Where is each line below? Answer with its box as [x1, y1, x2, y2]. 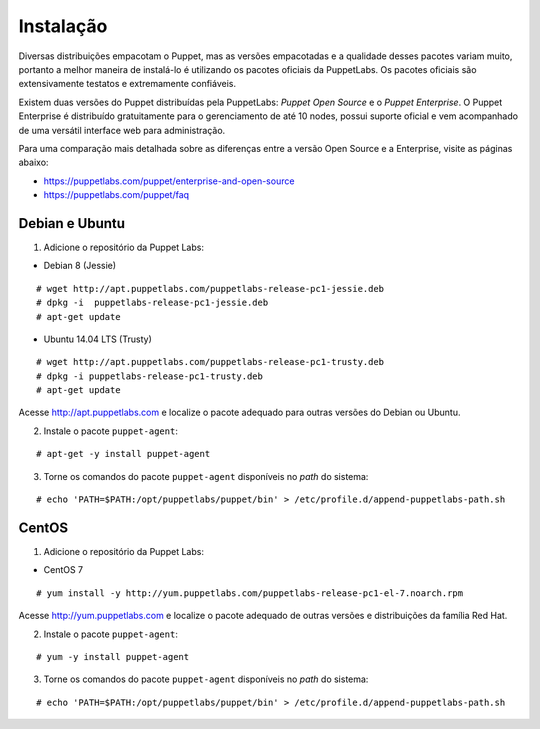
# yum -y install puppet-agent [36, 651, 190, 662]
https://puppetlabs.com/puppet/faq [43, 189, 190, 201]
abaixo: [18, 156, 49, 169]
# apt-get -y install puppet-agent [36, 448, 211, 460]
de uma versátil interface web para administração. [18, 124, 226, 136]
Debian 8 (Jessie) [43, 260, 117, 272]
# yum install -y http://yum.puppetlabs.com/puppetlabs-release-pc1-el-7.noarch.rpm [36, 587, 464, 599]
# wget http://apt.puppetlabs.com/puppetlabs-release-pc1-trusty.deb [36, 356, 385, 368]
